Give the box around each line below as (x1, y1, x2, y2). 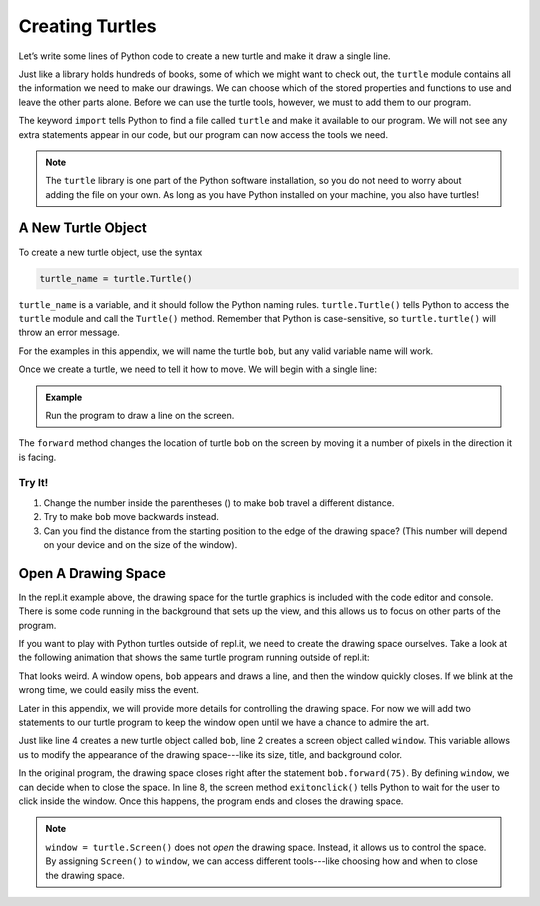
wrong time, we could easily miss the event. (18, 684, 199, 696)
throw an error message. (18, 326, 120, 339)
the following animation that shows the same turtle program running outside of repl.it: (18, 651, 370, 664)
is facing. (18, 451, 57, 463)
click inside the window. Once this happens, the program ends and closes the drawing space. (18, 795, 404, 807)
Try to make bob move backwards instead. (43, 511, 220, 523)
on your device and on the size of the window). (43, 538, 238, 550)
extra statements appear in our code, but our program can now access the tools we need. (18, 128, 389, 140)
